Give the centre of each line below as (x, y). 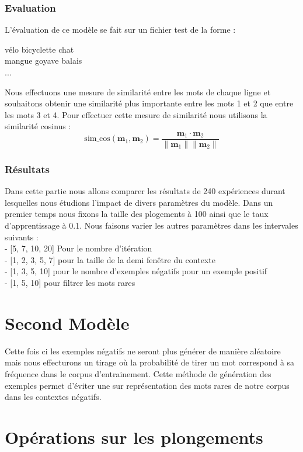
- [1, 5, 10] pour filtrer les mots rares (70, 282)
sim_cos (97, 139)
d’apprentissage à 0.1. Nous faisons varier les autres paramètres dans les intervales (151, 225)
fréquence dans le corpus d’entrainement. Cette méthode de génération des (138, 373)
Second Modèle (67, 322)
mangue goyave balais (43, 61)
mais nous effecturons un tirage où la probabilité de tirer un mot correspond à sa (150, 362)
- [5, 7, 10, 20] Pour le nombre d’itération (79, 248)
